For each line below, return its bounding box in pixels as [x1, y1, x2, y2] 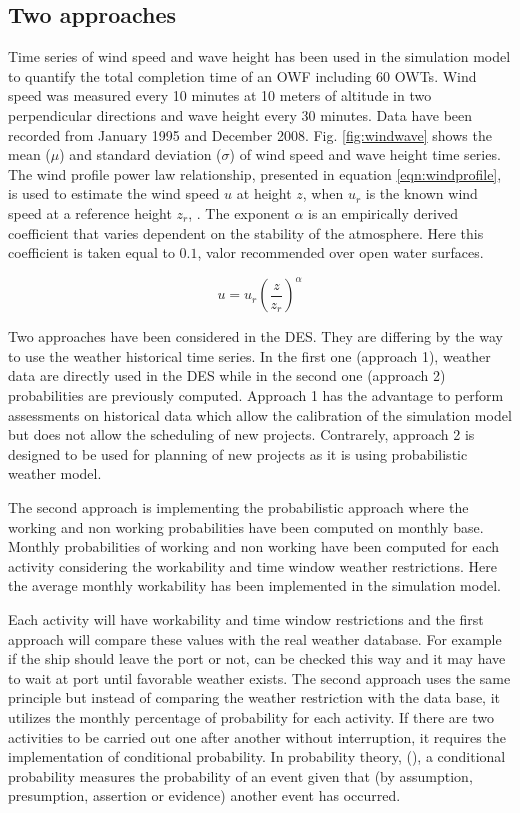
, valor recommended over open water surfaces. [197, 242, 484, 263]
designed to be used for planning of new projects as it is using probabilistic [8, 443, 468, 464]
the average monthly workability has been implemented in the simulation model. [8, 575, 501, 596]
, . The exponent [188, 202, 290, 223]
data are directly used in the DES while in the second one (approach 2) [8, 365, 446, 386]
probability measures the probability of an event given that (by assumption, [8, 765, 473, 786]
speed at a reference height [8, 202, 172, 223]
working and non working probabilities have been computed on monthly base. [8, 516, 484, 537]
